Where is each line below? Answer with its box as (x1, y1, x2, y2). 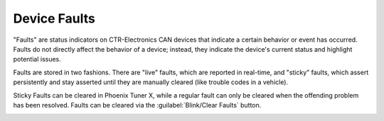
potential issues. (13, 55, 62, 64)
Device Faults (13, 11, 95, 26)
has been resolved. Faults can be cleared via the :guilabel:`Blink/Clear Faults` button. (13, 100, 262, 109)
